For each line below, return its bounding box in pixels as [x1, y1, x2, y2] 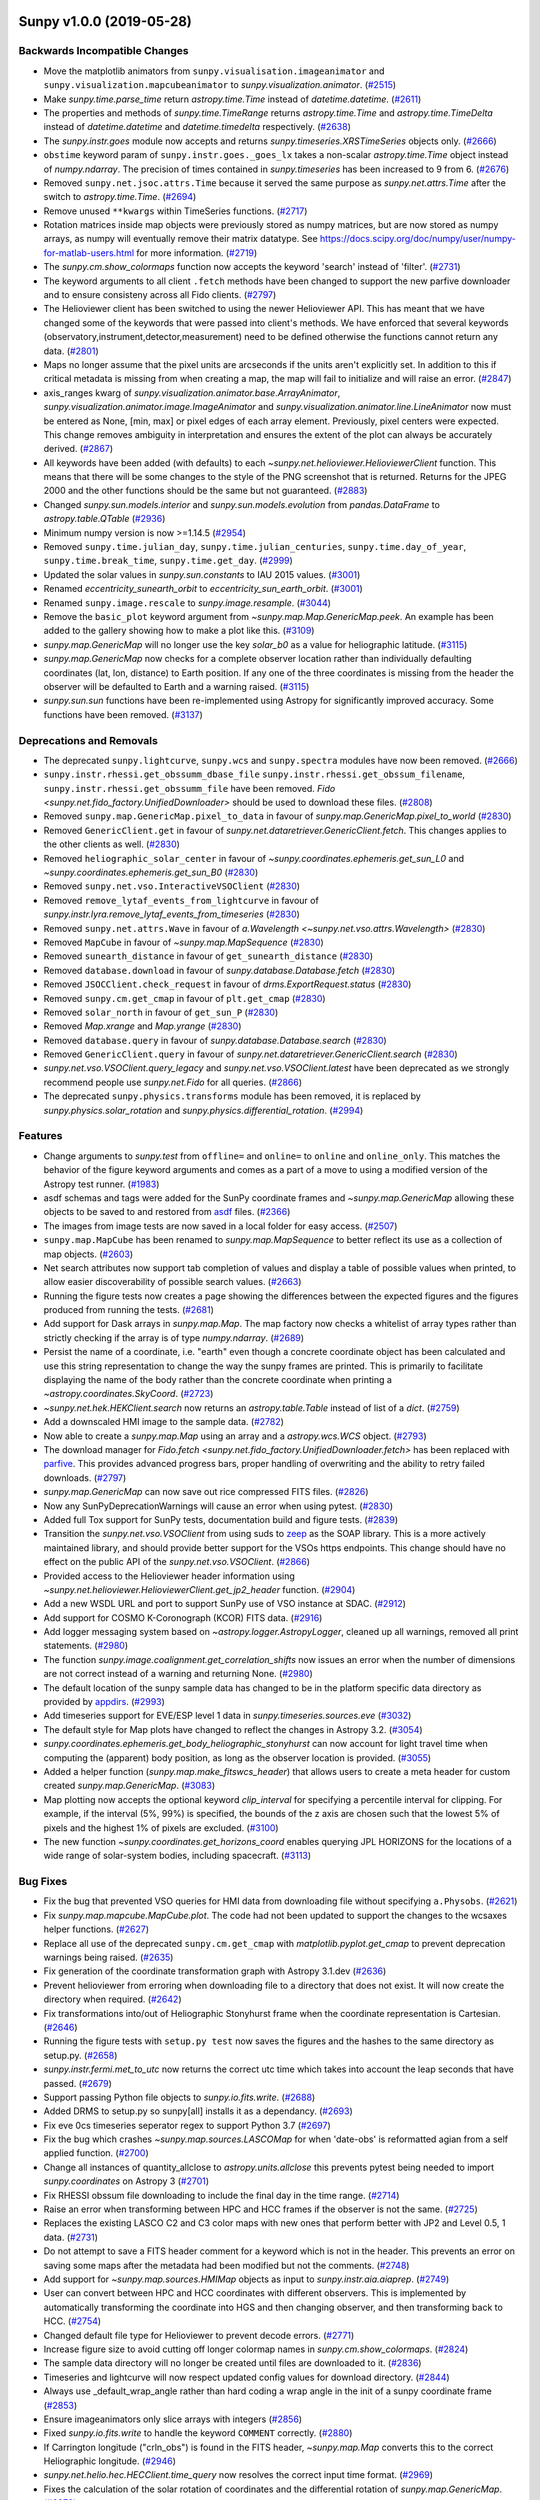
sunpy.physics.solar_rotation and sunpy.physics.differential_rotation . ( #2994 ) [43, 1104, 364, 1116]
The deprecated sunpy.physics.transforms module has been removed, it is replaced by [43, 1090, 422, 1102]
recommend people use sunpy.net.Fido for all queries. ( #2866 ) [43, 1076, 303, 1088]
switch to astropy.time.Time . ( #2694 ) [43, 191, 197, 203]
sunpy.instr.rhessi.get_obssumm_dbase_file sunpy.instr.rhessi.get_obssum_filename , [43, 768, 465, 780]
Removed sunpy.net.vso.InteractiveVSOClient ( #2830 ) [43, 880, 300, 892]
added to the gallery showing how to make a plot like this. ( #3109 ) [43, 625, 315, 637]
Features [18, 1129, 63, 1143]
